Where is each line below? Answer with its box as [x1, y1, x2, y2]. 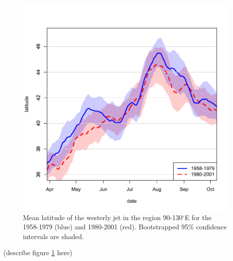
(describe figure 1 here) [3, 247, 72, 258]
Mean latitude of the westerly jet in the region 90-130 [23, 212, 182, 222]
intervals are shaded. [23, 231, 84, 241]
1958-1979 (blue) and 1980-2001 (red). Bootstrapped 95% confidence [23, 222, 227, 232]
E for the [184, 212, 212, 222]
